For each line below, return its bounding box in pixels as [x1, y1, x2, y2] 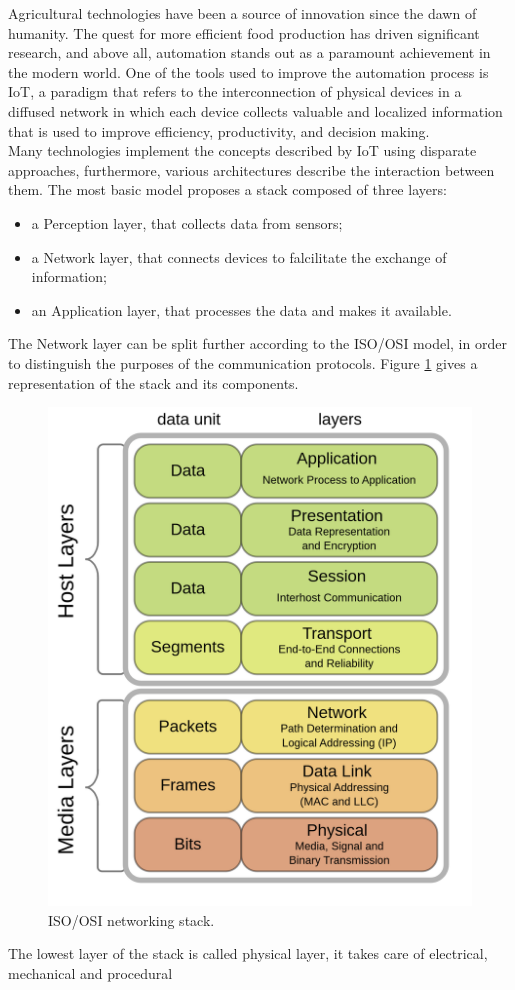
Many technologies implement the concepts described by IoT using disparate [8, 140, 477, 161]
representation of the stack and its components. [8, 372, 299, 393]
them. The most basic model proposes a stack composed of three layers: [8, 179, 447, 200]
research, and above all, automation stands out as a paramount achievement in [8, 42, 491, 63]
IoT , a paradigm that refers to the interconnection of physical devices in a [8, 81, 462, 102]
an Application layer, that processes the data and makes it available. [31, 299, 452, 320]
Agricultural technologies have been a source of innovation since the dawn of [8, 3, 477, 23]
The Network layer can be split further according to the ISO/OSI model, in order [8, 333, 507, 354]
